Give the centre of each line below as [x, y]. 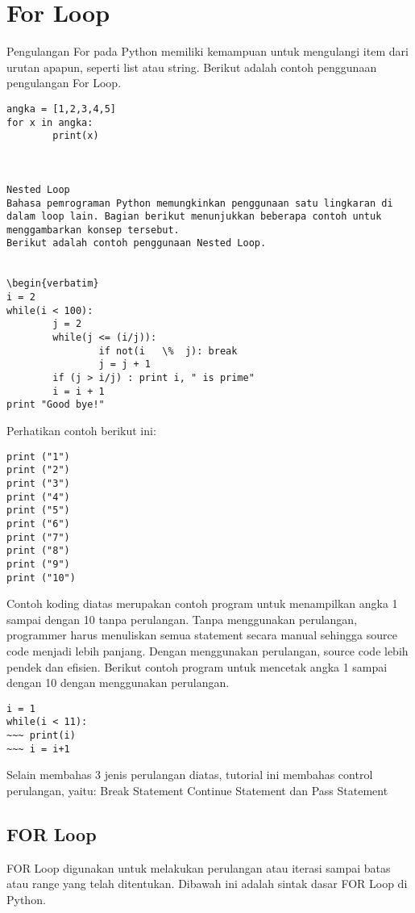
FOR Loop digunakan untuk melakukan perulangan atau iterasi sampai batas [199, 867]
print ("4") [38, 497]
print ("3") [38, 483]
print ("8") [38, 551]
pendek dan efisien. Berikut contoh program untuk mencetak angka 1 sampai [197, 666]
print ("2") [38, 470]
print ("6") [38, 524]
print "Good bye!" [56, 405]
